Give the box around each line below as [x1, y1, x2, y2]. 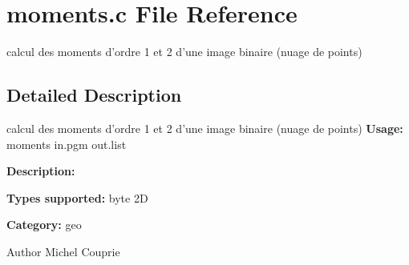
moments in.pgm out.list [6, 135, 127, 152]
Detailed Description [6, 82, 182, 107]
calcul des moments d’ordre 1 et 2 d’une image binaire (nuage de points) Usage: [6, 119, 403, 136]
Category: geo [6, 216, 82, 233]
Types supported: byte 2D [6, 189, 148, 206]
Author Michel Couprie [6, 243, 120, 259]
